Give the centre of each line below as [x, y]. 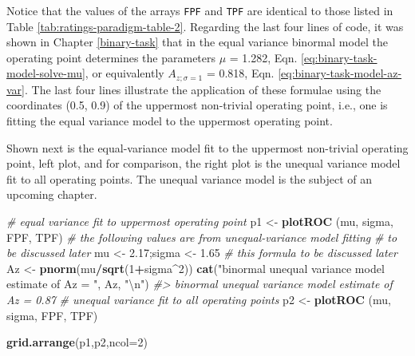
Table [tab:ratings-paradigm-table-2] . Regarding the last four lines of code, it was [205, 26]
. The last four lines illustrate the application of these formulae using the [203, 89]
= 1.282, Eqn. [263, 57]
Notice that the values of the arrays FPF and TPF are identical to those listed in [200, 10]
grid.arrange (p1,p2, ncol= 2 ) [77, 342]
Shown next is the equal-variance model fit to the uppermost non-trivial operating [207, 147]
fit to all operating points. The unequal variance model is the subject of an [190, 178]
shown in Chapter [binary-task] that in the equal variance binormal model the [197, 42]
